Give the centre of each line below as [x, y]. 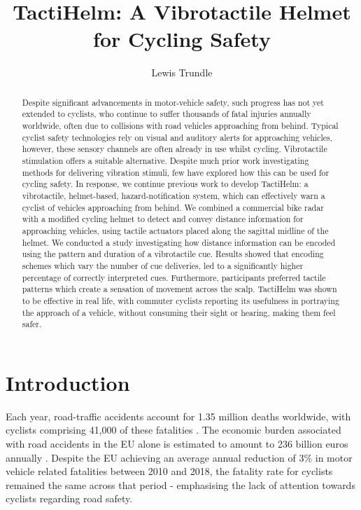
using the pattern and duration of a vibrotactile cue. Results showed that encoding [173, 254]
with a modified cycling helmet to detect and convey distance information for [163, 219]
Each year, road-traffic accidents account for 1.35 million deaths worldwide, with [178, 416]
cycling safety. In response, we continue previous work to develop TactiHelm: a [165, 184]
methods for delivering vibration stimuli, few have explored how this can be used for [176, 172]
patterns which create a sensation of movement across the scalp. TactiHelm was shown [179, 289]
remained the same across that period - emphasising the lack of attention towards [180, 484]
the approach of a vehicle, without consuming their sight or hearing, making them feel [179, 312]
